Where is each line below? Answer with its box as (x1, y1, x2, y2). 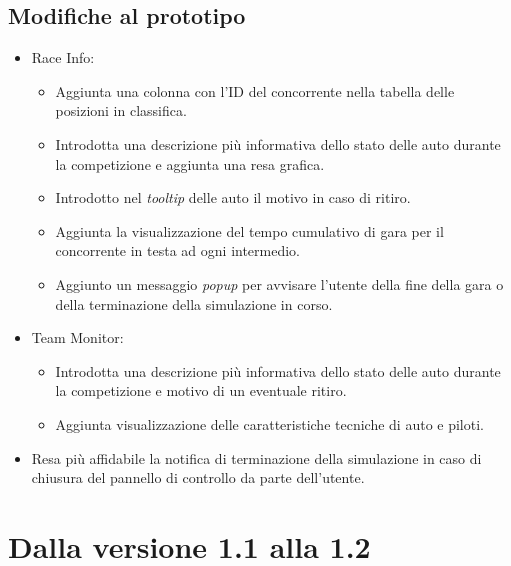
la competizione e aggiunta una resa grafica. (55, 153, 325, 174)
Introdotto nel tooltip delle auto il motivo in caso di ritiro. (55, 187, 411, 208)
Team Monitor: (31, 327, 124, 348)
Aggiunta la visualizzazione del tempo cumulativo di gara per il (55, 220, 444, 241)
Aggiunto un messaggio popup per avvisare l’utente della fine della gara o (55, 273, 504, 294)
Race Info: (31, 47, 95, 68)
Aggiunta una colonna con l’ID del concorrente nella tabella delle (55, 80, 455, 101)
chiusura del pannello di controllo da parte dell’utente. (31, 467, 365, 488)
